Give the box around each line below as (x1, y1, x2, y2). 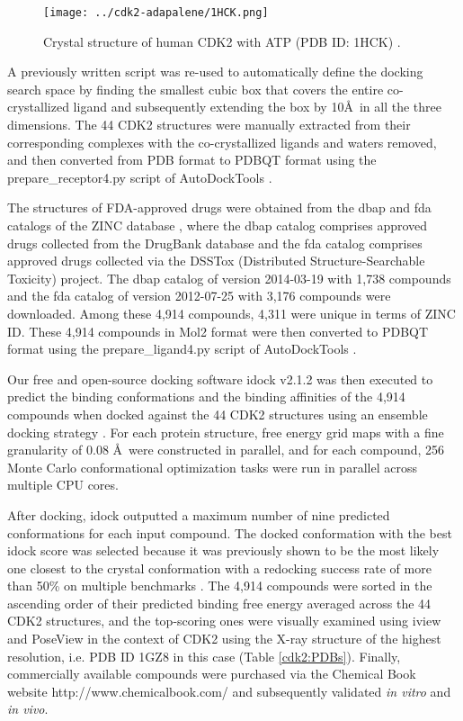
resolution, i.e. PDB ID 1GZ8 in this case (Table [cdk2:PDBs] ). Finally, (7, 646, 401, 665)
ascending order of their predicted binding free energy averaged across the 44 (7, 593, 432, 612)
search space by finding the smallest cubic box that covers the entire (7, 79, 384, 98)
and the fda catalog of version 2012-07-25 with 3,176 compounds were (7, 286, 391, 305)
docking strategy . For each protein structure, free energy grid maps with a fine (7, 422, 444, 441)
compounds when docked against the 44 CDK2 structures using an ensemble (7, 404, 428, 423)
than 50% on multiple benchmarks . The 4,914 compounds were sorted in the (7, 576, 432, 595)
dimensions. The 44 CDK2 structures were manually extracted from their (7, 115, 411, 134)
